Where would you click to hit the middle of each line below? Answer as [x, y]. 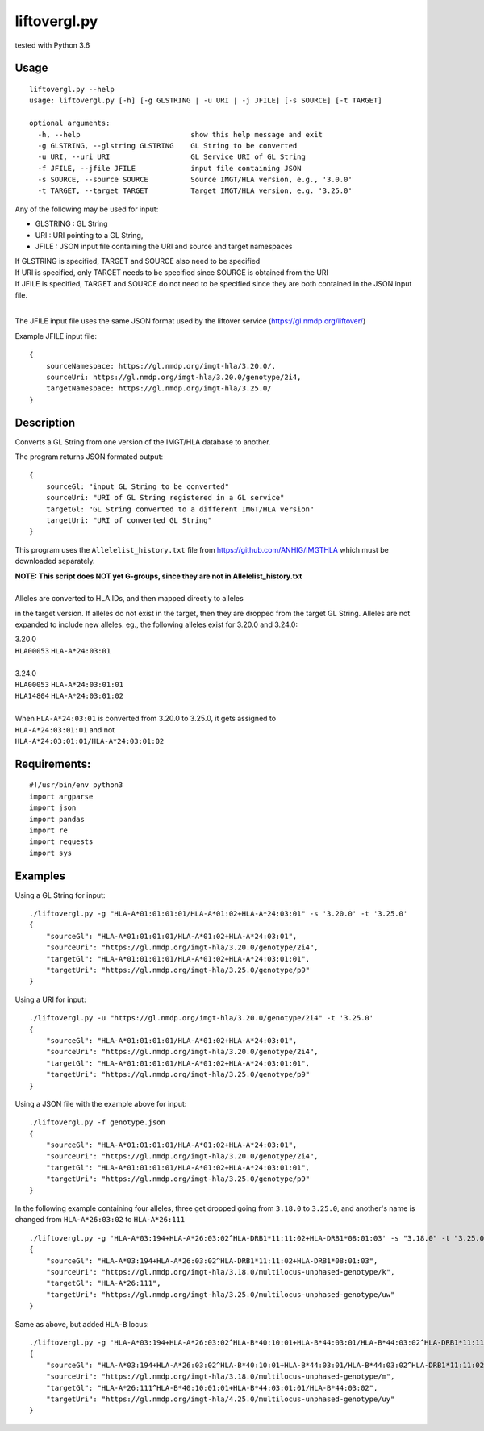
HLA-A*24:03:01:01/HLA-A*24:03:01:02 [90, 741]
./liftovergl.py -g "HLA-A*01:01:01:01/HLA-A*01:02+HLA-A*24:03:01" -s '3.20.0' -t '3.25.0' [219, 914]
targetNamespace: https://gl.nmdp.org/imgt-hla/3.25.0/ [159, 388]
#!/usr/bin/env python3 [76, 785]
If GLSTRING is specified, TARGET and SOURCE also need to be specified [138, 261]
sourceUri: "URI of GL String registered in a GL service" [165, 498]
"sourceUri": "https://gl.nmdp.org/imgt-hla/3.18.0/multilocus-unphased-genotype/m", [220, 1377]
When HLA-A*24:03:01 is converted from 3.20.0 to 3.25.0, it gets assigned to [146, 719]
